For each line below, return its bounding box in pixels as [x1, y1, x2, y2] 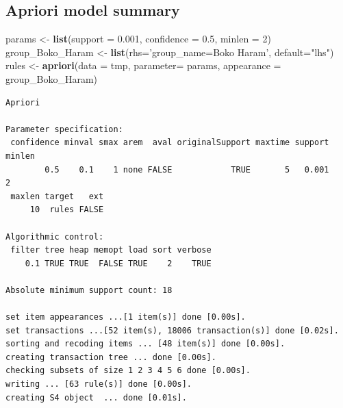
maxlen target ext [10, 191, 104, 201]
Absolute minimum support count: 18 [5, 285, 173, 295]
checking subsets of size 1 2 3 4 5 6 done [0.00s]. [5, 366, 251, 376]
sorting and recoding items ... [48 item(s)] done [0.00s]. [5, 339, 285, 349]
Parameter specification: [5, 124, 123, 134]
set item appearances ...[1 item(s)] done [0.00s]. [5, 312, 246, 322]
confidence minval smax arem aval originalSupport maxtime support [10, 138, 329, 148]
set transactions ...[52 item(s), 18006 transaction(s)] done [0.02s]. [5, 325, 339, 335]
